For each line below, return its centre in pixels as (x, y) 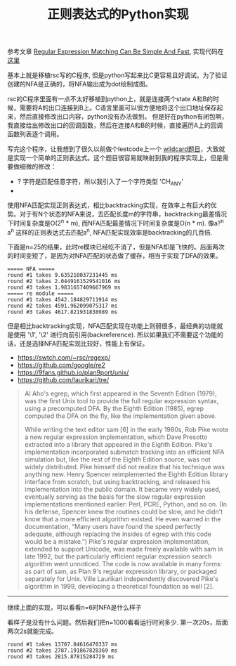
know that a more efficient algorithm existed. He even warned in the (123, 519)
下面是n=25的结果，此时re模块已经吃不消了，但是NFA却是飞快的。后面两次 (116, 247)
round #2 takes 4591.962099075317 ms (63, 306)
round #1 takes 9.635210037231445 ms (63, 275)
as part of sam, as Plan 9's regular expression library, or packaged (121, 572)
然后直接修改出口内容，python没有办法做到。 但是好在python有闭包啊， (124, 117)
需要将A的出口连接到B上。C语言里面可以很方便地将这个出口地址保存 (118, 108)
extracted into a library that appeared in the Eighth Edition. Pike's (118, 445)
